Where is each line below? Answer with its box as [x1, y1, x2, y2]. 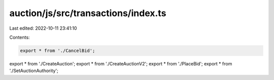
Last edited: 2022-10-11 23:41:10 [9, 25, 77, 31]
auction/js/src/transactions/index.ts [9, 8, 166, 19]
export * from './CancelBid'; [20, 48, 95, 53]
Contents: [9, 34, 30, 40]
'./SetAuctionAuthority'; [9, 68, 58, 74]
